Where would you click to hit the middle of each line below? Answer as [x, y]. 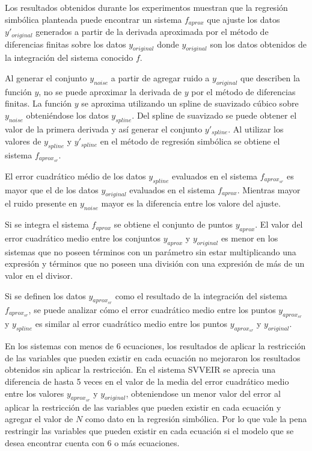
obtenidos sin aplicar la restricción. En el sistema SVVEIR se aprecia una [140, 369]
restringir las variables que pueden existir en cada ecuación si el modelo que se [149, 430]
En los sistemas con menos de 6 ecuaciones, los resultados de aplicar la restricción [155, 346]
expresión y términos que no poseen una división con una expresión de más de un [155, 263]
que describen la [270, 77]
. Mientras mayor [269, 189]
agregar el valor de [39, 419]
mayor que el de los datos [52, 189]
